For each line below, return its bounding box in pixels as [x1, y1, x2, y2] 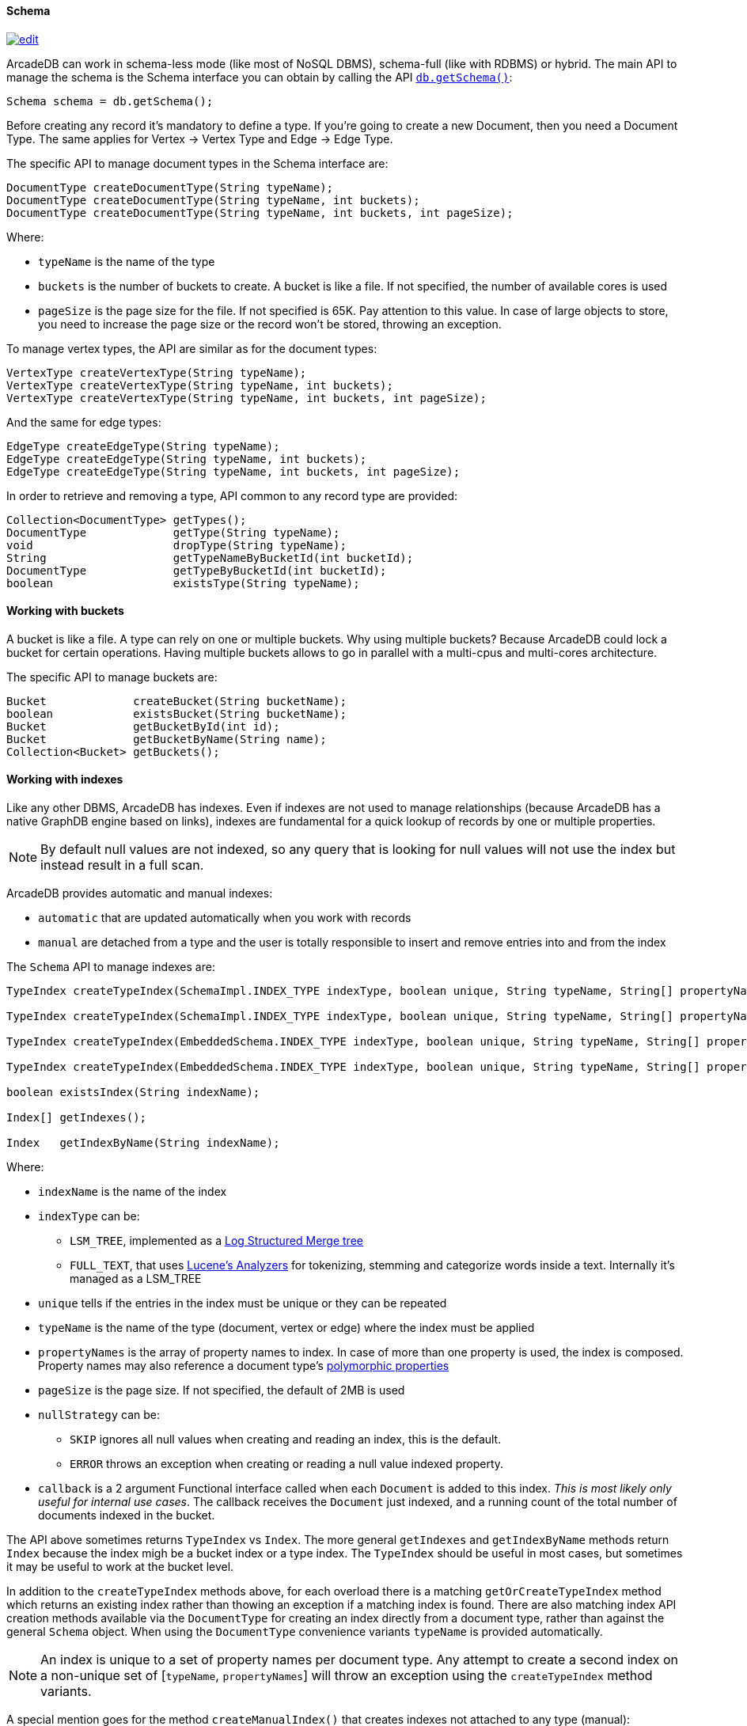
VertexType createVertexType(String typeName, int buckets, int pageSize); [6, 391, 487, 404]
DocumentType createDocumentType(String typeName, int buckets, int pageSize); [6, 206, 514, 219]
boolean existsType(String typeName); [6, 576, 360, 590]
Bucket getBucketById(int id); [6, 719, 280, 733]
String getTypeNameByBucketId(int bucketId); [6, 551, 414, 564]
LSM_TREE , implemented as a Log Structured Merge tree [70, 1234, 363, 1248]
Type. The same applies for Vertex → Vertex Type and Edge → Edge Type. [6, 131, 393, 146]
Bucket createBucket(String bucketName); [6, 694, 347, 707]
